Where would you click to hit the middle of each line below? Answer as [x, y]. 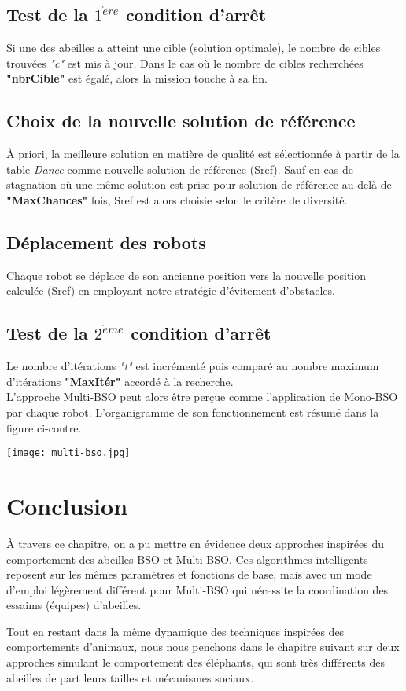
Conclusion [67, 505]
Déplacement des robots [106, 242]
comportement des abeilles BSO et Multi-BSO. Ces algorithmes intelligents [187, 559]
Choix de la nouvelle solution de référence [181, 121]
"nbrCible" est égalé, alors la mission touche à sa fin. [137, 78]
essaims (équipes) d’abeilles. [74, 605]
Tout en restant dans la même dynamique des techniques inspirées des [175, 631]
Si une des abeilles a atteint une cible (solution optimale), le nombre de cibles [194, 48]
